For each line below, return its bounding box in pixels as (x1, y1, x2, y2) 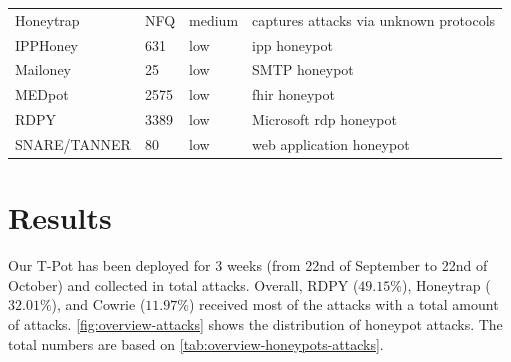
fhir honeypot (252, 84, 335, 105)
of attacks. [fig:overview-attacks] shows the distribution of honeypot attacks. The (8, 313, 503, 334)
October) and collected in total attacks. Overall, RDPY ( (8, 274, 359, 295)
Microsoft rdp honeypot (252, 109, 397, 130)
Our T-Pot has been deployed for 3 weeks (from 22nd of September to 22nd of (8, 255, 488, 276)
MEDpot (15, 84, 69, 105)
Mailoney (15, 59, 72, 80)
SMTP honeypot (252, 59, 354, 80)
